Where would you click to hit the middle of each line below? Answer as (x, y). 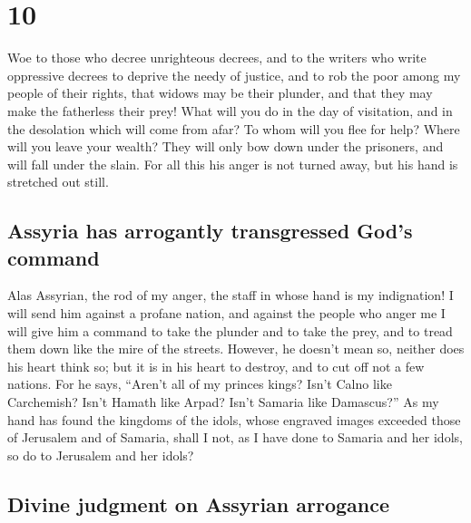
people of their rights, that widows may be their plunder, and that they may (220, 93)
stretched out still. (58, 182)
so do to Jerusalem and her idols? (101, 455)
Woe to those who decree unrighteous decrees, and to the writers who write (217, 58)
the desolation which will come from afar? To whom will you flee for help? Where (234, 128)
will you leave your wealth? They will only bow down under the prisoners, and (226, 146)
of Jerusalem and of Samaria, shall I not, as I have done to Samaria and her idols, (235, 437)
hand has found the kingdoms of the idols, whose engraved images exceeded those (234, 419)
